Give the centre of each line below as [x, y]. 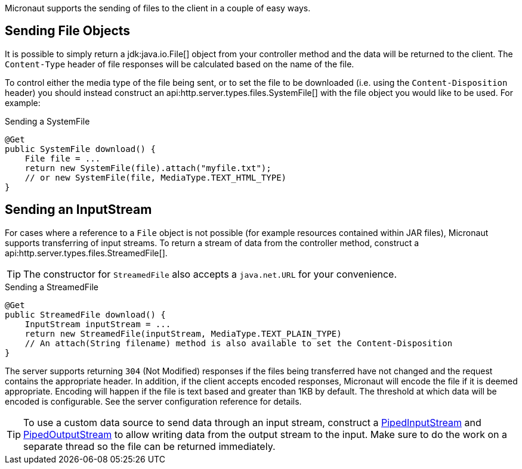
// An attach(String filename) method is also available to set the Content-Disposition [239, 343]
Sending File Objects [68, 31]
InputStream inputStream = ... [98, 324]
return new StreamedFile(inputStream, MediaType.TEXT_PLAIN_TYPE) [183, 333]
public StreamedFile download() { [85, 314]
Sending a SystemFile [47, 121]
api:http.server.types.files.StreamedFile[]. [86, 253]
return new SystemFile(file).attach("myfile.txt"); [148, 168]
